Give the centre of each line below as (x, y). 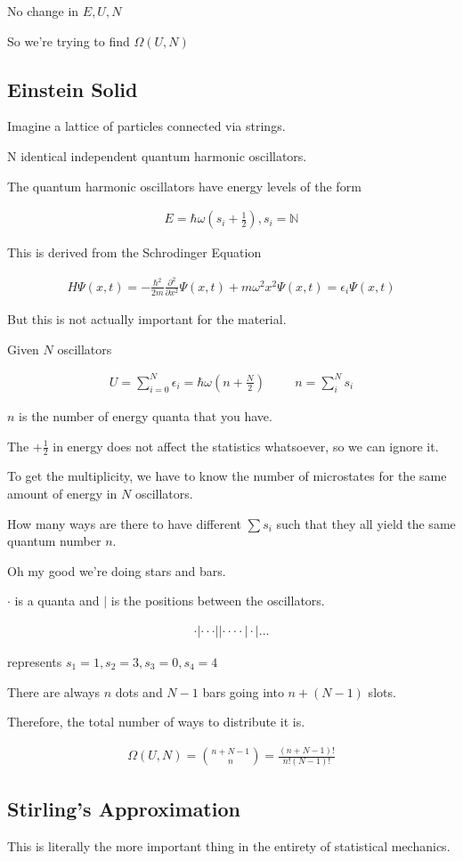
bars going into (243, 691)
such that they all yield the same (366, 523)
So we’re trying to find (69, 41)
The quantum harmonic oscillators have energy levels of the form (184, 186)
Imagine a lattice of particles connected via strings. (146, 126)
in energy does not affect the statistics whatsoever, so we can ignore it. (246, 446)
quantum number (54, 541)
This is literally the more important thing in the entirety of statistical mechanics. (229, 845)
